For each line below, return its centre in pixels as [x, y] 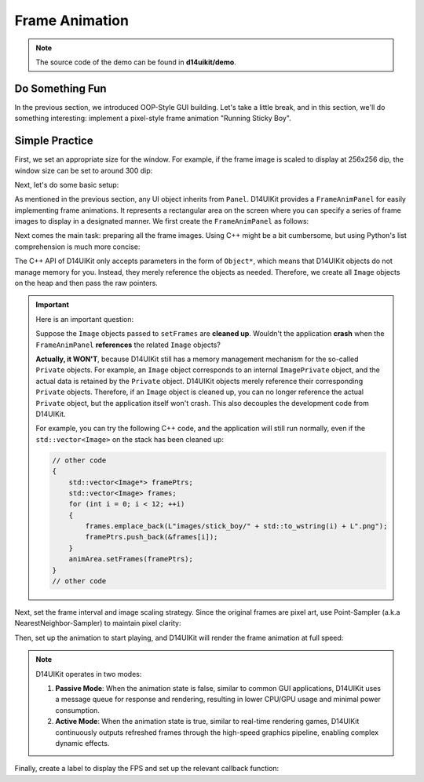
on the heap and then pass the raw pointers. [86, 283]
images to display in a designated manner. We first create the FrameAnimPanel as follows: [162, 221]
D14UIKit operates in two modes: [89, 674]
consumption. [77, 710]
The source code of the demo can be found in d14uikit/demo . [136, 62]
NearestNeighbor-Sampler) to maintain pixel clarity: [98, 623]
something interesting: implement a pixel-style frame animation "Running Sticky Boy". [153, 119]
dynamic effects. [82, 743]
